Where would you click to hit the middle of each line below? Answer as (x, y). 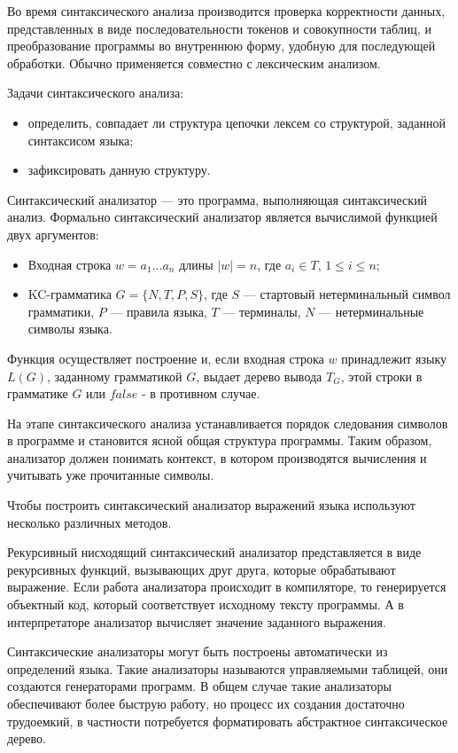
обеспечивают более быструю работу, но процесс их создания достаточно (206, 703)
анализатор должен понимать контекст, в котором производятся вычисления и (217, 457)
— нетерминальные (372, 311)
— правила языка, (159, 311)
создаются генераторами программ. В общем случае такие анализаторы (199, 686)
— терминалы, (262, 311)
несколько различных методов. (89, 522)
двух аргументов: (53, 234)
